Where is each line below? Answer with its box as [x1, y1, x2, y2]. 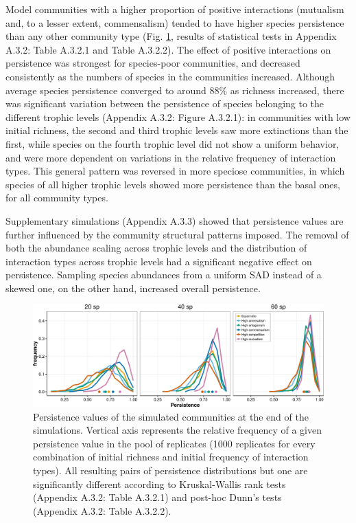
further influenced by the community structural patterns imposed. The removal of [5, 227, 349, 241]
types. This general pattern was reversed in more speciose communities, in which [5, 164, 345, 178]
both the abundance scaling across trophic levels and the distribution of [5, 241, 307, 255]
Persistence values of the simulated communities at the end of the [33, 409, 309, 423]
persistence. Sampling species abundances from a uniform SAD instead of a [5, 267, 322, 282]
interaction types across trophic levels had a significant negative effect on [5, 254, 312, 268]
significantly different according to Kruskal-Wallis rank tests [33, 476, 286, 491]
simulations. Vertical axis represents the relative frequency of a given [33, 423, 322, 437]
